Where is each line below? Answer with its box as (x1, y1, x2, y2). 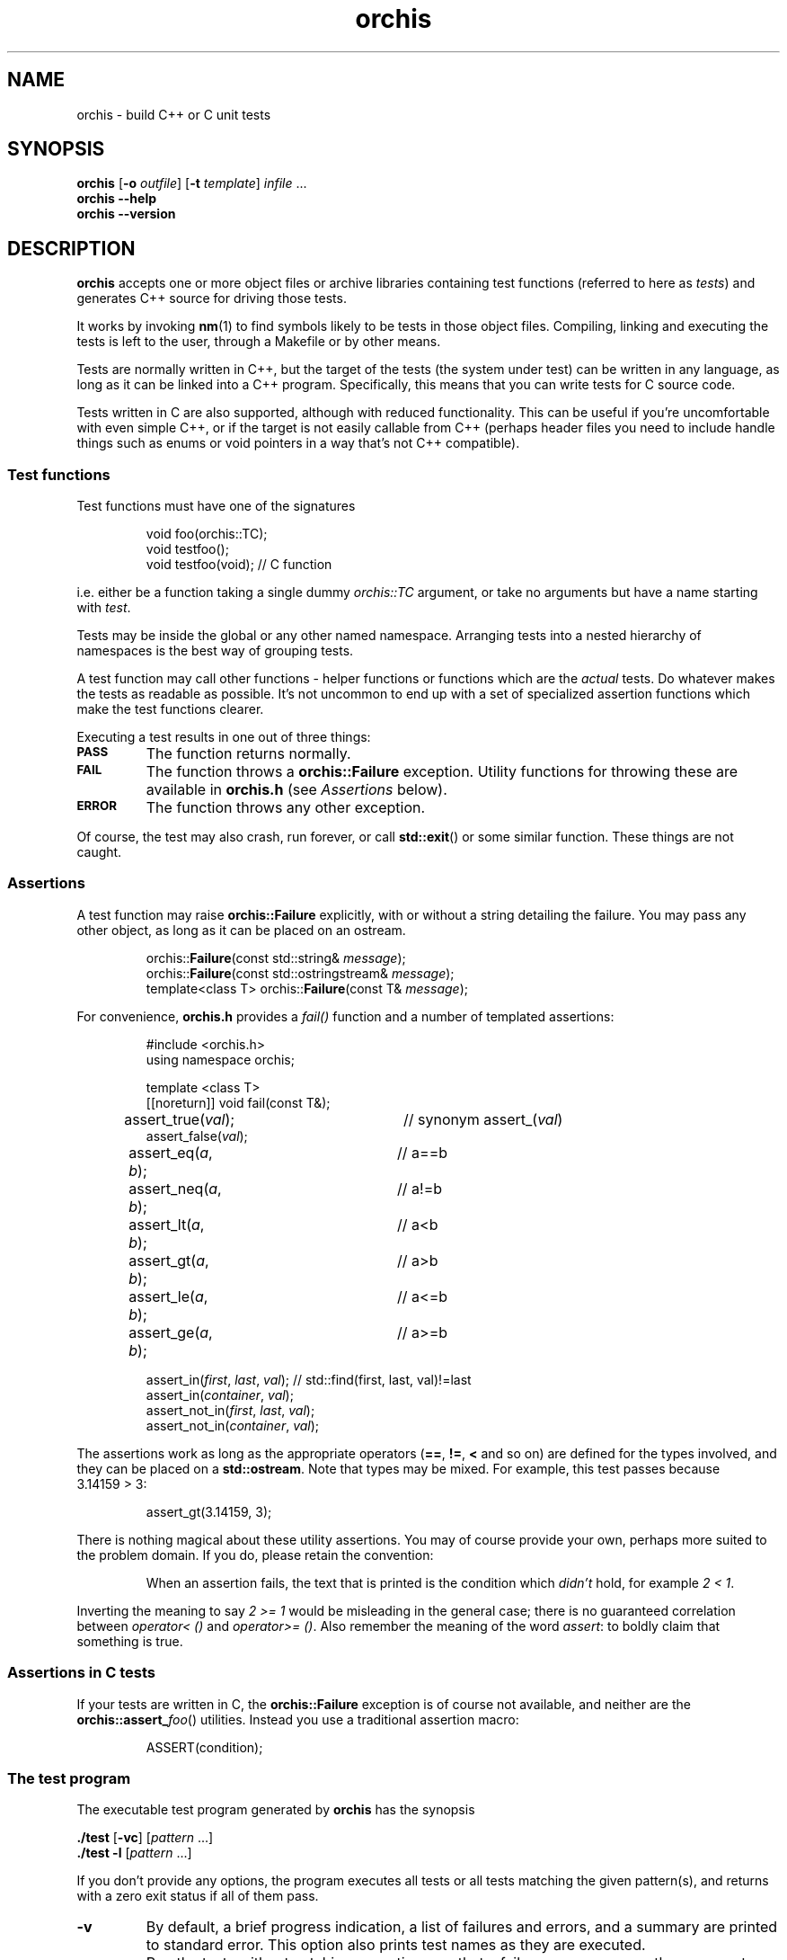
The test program (7, 1768, 131, 1787)
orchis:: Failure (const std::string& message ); (146, 949, 406, 966)
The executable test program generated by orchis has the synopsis (76, 1802, 475, 1818)
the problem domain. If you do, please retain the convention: (76, 1546, 434, 1563)
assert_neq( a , (128, 1179, 222, 1198)
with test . (76, 600, 131, 616)
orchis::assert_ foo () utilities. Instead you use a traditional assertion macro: (76, 1711, 519, 1727)
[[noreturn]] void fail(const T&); (146, 1094, 331, 1110)
